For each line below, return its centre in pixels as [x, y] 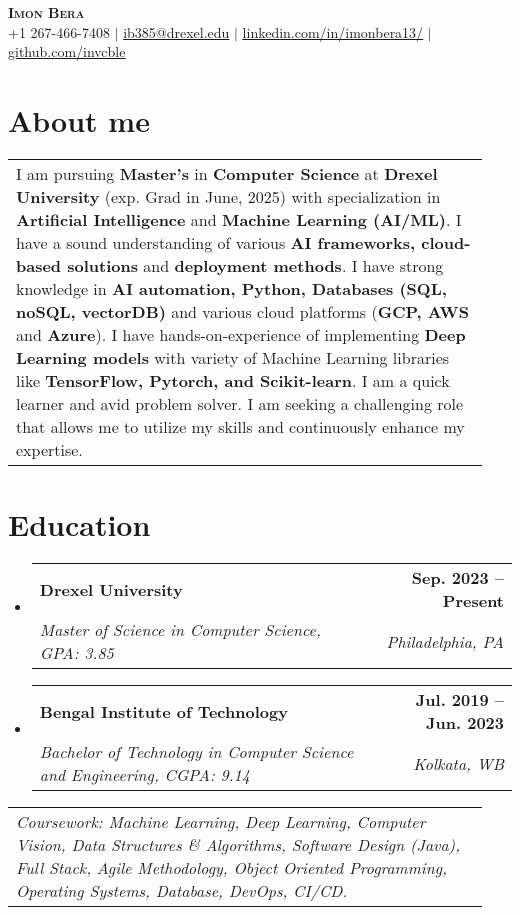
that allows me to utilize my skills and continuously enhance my [240, 426]
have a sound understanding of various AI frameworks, [216, 242]
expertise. [49, 449]
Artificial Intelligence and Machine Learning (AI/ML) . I [239, 219]
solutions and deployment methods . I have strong [255, 265]
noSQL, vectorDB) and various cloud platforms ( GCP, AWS [242, 311]
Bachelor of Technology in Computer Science [196, 752]
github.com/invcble [67, 51]
